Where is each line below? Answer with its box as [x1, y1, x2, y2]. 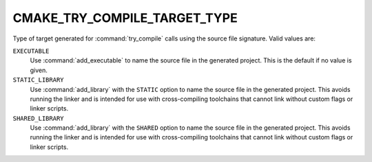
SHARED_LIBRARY [12, 114, 65, 122]
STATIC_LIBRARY [12, 76, 65, 84]
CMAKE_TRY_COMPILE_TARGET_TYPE [12, 10, 238, 25]
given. [30, 66, 48, 74]
